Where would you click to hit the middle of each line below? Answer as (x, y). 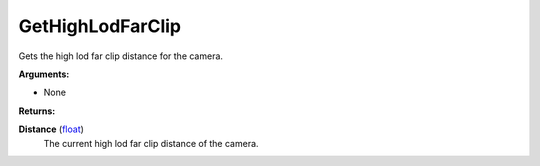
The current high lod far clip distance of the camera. (151, 143)
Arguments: (44, 74)
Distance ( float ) (51, 129)
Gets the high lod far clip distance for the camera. (121, 56)
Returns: (37, 111)
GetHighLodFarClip (100, 26)
